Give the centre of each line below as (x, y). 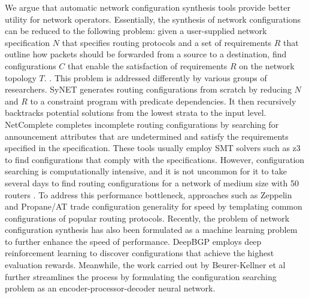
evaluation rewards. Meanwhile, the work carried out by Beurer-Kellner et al (145, 265)
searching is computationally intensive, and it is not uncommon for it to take (146, 171)
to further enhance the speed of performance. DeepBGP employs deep (133, 241)
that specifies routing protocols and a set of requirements (167, 42)
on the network (267, 65)
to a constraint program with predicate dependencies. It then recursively (163, 101)
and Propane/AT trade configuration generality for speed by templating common (154, 206)
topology (21, 77)
